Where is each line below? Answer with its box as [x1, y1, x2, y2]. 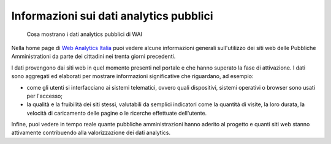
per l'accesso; [26, 92, 63, 99]
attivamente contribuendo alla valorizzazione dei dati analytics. [11, 129, 171, 137]
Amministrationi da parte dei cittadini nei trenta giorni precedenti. [11, 52, 176, 60]
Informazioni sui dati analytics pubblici [11, 9, 213, 23]
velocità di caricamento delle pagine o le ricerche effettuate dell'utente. [26, 109, 207, 117]
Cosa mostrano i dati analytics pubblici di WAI [26, 31, 143, 38]
